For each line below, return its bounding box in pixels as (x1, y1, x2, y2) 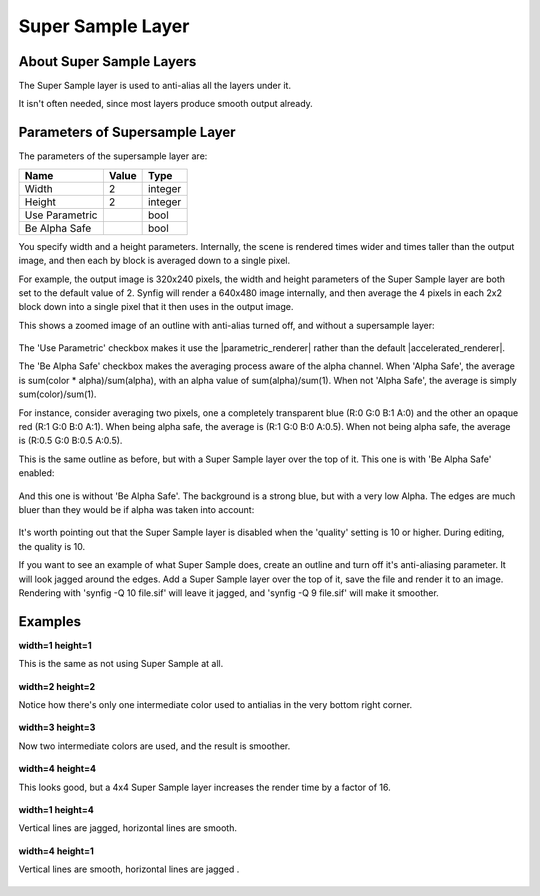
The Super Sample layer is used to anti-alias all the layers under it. (18, 80, 292, 92)
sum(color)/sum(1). (18, 388, 97, 400)
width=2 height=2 (18, 680, 96, 692)
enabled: (18, 467, 55, 479)
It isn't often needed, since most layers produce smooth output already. (18, 98, 314, 110)
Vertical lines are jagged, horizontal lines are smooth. (18, 822, 237, 834)
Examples (18, 613, 82, 630)
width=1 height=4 (18, 803, 94, 815)
